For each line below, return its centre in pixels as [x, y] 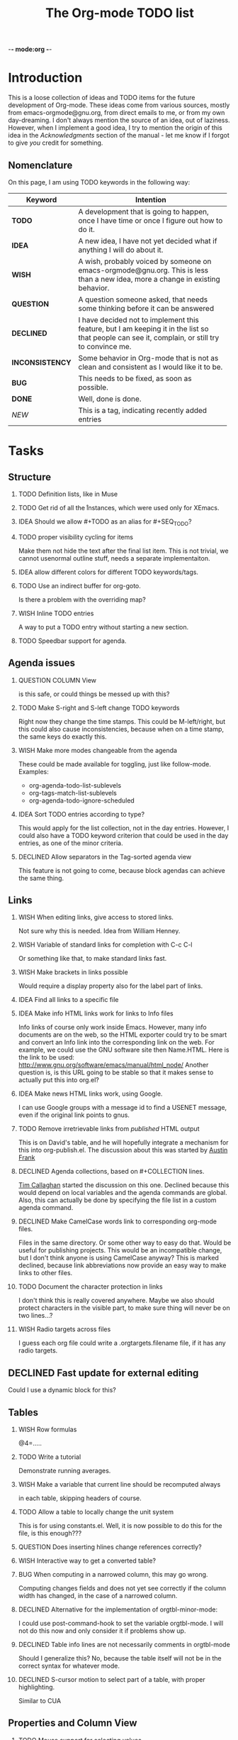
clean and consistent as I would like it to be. [151, 367]
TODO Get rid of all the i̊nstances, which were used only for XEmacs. [119, 507]
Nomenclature [40, 165]
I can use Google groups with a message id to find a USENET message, [123, 1108]
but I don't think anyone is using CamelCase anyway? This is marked [118, 1258]
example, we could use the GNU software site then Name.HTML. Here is [124, 1050]
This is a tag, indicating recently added [143, 410]
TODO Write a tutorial [50, 1457]
